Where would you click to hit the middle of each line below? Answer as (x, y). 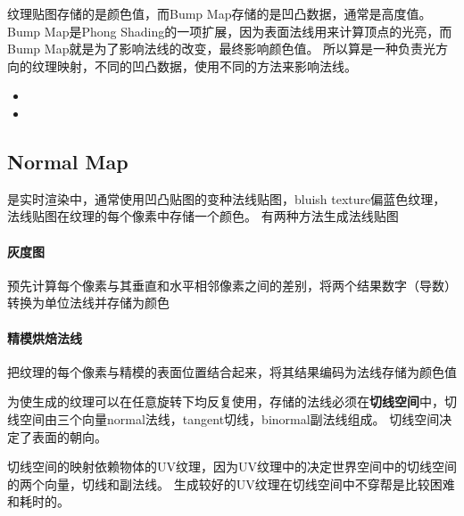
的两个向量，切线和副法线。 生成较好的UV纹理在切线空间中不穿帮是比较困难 (231, 483)
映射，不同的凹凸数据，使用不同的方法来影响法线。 (207, 66)
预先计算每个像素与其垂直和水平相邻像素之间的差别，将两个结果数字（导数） (232, 285)
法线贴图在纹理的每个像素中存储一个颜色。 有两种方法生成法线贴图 (203, 216)
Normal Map (68, 161)
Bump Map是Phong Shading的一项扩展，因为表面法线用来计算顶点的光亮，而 (230, 31)
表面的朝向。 (69, 436)
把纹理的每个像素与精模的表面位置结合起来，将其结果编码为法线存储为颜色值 (232, 371)
